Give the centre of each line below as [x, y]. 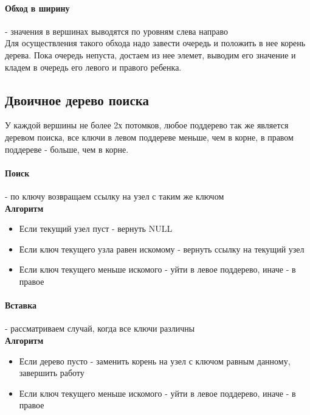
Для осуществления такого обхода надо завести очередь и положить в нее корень [155, 43]
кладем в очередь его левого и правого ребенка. [93, 67]
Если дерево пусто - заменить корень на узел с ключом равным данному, [155, 361]
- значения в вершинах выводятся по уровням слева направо [116, 31]
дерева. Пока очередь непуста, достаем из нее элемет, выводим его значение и [150, 54]
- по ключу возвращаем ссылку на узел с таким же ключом [115, 196]
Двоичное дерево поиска [77, 99]
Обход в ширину [37, 8]
